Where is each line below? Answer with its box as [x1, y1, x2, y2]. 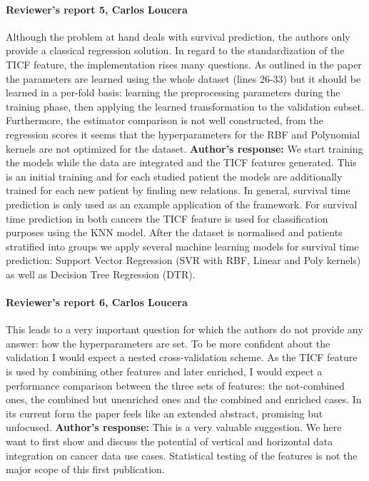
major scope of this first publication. [6, 462, 165, 477]
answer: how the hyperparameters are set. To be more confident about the [6, 335, 330, 350]
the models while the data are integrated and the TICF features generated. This [6, 155, 357, 170]
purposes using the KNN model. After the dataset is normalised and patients [6, 225, 343, 240]
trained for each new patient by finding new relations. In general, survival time [6, 183, 350, 198]
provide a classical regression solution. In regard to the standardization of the [6, 43, 345, 58]
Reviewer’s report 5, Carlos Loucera [6, 1, 188, 16]
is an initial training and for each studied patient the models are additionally [6, 168, 343, 183]
